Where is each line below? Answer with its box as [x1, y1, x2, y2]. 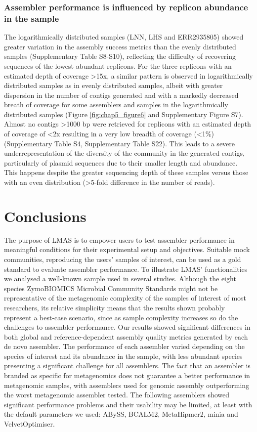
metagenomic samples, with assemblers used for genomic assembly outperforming [4, 380, 250, 390]
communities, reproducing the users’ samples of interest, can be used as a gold [4, 254, 241, 264]
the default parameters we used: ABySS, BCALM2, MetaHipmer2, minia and [4, 409, 238, 419]
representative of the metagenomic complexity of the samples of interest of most [4, 293, 247, 303]
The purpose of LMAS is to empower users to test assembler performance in [4, 234, 235, 245]
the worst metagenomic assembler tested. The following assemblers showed [4, 389, 230, 400]
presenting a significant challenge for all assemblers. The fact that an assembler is [4, 360, 251, 371]
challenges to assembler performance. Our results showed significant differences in [4, 322, 251, 332]
